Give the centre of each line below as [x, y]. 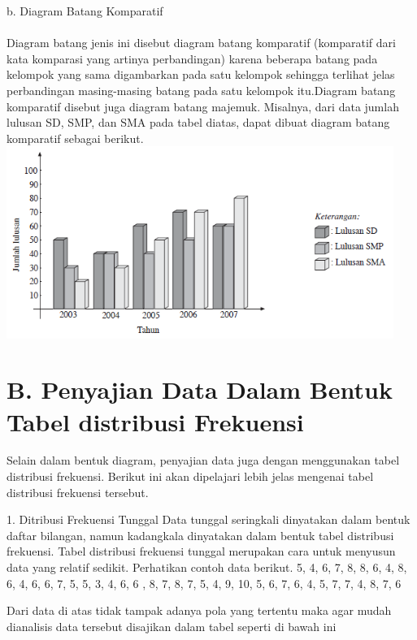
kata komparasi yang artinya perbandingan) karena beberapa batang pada [192, 58]
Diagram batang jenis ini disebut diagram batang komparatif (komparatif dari [201, 43]
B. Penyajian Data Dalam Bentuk [200, 389]
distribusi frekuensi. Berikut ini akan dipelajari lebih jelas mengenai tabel [190, 476]
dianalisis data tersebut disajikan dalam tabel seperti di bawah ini [172, 626]
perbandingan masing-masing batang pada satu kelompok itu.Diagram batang [201, 90]
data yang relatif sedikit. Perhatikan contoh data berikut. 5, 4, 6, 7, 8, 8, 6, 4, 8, [207, 567]
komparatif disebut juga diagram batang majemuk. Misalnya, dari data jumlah [203, 106]
